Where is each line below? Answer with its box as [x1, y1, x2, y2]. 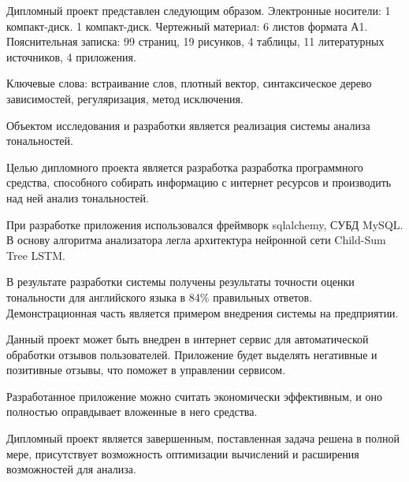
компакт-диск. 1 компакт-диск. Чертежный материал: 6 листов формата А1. [6, 17, 368, 34]
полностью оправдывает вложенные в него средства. [6, 403, 258, 420]
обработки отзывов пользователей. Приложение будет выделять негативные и [6, 346, 377, 362]
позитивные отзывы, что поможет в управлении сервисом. [6, 361, 286, 378]
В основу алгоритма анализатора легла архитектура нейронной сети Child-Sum [6, 232, 386, 248]
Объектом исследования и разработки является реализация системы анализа [6, 117, 370, 133]
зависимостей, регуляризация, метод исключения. [6, 90, 244, 106]
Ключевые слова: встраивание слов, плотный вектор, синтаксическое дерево [6, 75, 372, 91]
